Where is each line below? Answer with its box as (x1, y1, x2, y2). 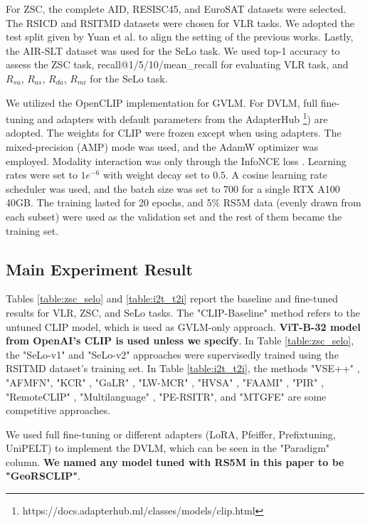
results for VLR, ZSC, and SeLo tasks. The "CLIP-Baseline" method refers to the (6, 305, 360, 319)
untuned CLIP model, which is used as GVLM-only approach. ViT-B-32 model (6, 319, 361, 334)
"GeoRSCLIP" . (6, 468, 80, 483)
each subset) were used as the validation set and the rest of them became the (6, 208, 342, 223)
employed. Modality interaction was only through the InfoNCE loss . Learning (6, 153, 347, 168)
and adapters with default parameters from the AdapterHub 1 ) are (37, 110, 328, 126)
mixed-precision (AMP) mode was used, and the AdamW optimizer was (6, 139, 319, 154)
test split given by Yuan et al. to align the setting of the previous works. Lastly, (6, 29, 354, 44)
